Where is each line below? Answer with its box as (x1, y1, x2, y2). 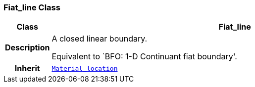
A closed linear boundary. (51, 34, 148, 44)
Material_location (51, 64, 118, 72)
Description (5, 43, 50, 53)
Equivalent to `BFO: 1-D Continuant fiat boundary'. (51, 51, 237, 62)
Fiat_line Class (3, 2, 60, 12)
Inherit (14, 63, 40, 74)
